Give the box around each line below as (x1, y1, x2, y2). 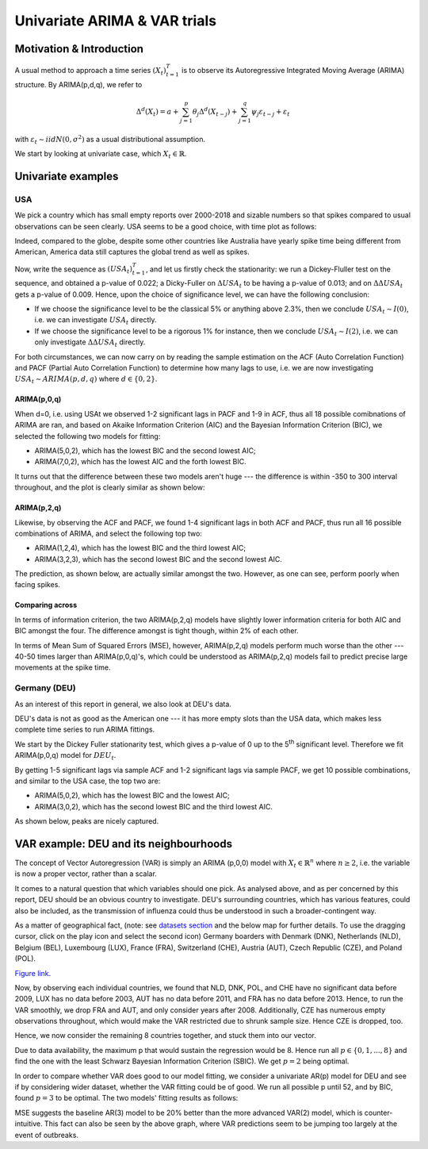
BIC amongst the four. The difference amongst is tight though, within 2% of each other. (14, 626, 299, 636)
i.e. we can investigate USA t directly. (34, 315, 158, 327)
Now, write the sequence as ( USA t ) (14, 264, 132, 275)
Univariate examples (14, 169, 119, 183)
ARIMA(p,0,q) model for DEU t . (14, 751, 117, 762)
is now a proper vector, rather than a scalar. (14, 869, 158, 878)
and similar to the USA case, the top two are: (14, 776, 161, 786)
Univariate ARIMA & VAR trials (14, 12, 217, 29)
